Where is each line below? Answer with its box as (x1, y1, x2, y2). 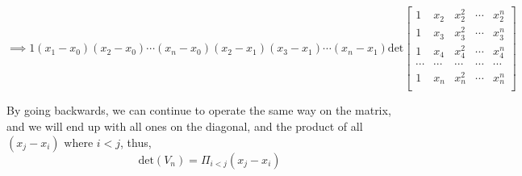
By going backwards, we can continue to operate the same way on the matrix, (6, 102, 391, 119)
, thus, (120, 133, 152, 150)
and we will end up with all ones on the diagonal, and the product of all (6, 118, 363, 135)
